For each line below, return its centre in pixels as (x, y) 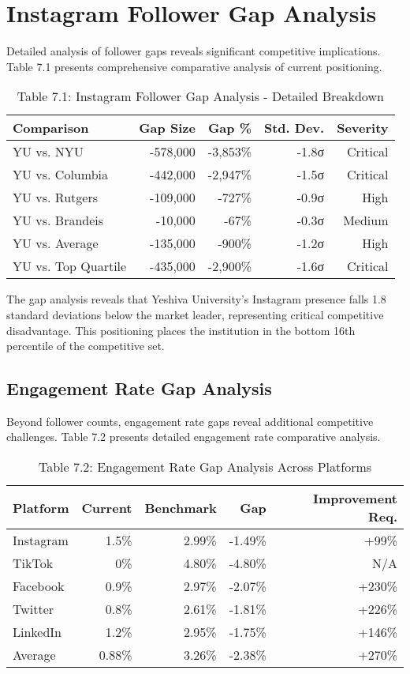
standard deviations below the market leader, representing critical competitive (195, 314)
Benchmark (181, 507)
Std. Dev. (294, 128)
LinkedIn (37, 632)
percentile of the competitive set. (86, 346)
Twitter (34, 609)
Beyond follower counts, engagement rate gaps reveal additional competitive (190, 421)
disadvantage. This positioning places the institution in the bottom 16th (181, 330)
